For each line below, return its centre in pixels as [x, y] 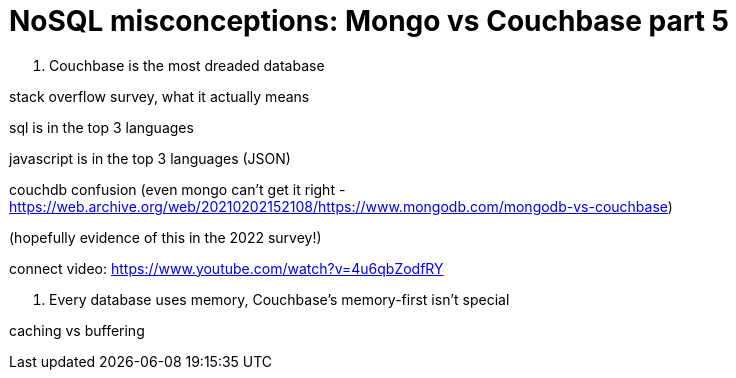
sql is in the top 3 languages [101, 127]
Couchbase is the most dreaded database [187, 65]
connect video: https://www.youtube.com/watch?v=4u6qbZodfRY [226, 268]
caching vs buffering [77, 330]
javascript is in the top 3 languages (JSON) [150, 158]
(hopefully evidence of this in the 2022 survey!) [165, 237]
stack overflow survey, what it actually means [159, 96]
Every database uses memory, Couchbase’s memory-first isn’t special [279, 299]
